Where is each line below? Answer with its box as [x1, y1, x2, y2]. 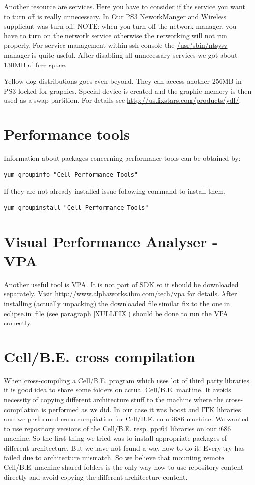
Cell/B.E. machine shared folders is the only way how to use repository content [4, 462, 244, 472]
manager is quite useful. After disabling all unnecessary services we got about [4, 49, 238, 60]
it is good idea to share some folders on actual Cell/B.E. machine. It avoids [4, 385, 231, 395]
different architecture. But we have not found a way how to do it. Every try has [4, 443, 245, 453]
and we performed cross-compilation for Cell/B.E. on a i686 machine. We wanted [4, 414, 249, 424]
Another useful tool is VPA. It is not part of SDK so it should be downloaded [4, 279, 239, 289]
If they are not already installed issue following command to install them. [4, 186, 225, 196]
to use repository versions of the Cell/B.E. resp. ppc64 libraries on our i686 [4, 423, 231, 433]
